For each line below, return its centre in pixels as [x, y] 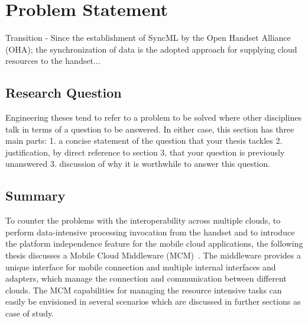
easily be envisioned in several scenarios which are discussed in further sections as [153, 301]
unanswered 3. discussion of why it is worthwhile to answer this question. [138, 164]
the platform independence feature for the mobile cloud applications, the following [154, 243]
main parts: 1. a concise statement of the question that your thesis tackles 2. [144, 140]
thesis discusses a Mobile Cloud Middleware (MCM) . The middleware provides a [153, 255]
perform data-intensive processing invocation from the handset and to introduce [150, 232]
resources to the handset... [53, 61]
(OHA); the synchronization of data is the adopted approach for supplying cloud [151, 49]
